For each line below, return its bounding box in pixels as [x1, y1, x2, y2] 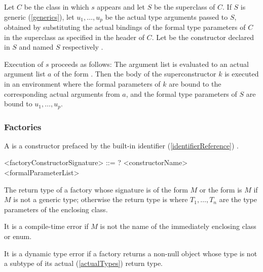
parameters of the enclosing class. [4, 204, 108, 214]
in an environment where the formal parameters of [4, 79, 161, 89]
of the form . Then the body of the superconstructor [54, 68, 216, 79]
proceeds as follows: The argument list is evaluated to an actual [51, 58, 249, 69]
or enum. [4, 231, 32, 242]
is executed [224, 68, 259, 79]
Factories [4, 120, 42, 133]
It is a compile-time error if [4, 221, 89, 231]
